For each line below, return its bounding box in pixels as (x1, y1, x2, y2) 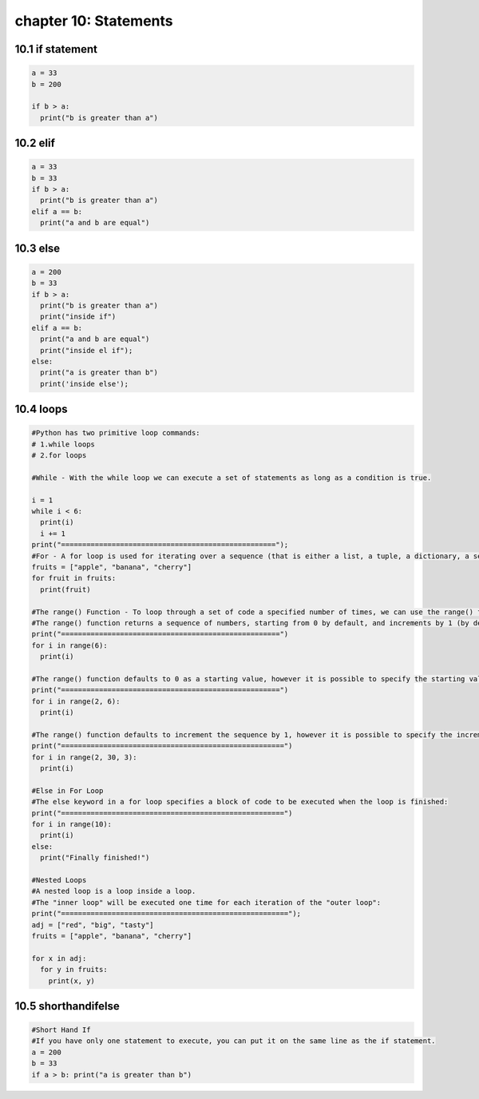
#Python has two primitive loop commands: (31, 428, 200, 438)
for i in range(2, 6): (31, 696, 121, 706)
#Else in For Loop (31, 786, 104, 795)
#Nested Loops (31, 875, 87, 884)
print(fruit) (40, 585, 91, 594)
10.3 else (14, 241, 61, 255)
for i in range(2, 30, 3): (31, 752, 137, 762)
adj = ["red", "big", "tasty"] (31, 920, 155, 930)
